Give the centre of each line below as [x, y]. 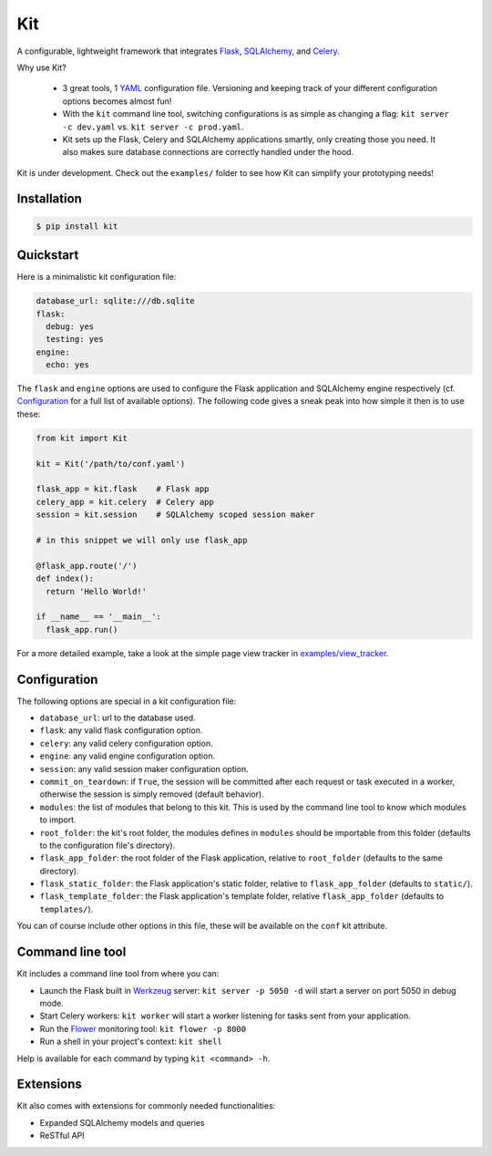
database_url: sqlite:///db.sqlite [115, 301]
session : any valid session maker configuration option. [144, 769]
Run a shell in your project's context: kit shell [131, 1042]
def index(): [65, 578]
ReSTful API [62, 1136]
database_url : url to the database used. [118, 717]
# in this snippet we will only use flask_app [142, 540]
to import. [58, 820]
